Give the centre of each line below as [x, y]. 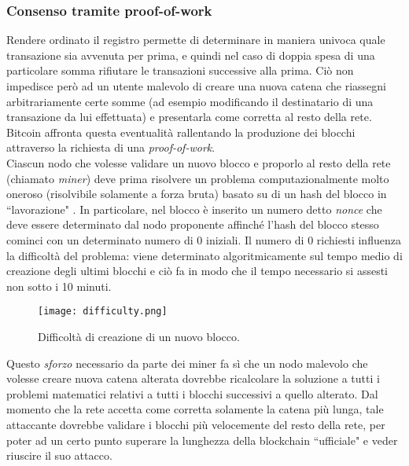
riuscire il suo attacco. [59, 455]
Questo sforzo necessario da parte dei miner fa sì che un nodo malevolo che [187, 363]
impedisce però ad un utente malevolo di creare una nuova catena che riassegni [196, 86]
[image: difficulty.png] [103, 312]
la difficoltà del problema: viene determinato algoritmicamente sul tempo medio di [204, 255]
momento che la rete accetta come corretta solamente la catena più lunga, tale [195, 409]
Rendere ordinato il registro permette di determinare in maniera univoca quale [196, 40]
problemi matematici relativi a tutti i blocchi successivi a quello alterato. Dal [192, 393]
